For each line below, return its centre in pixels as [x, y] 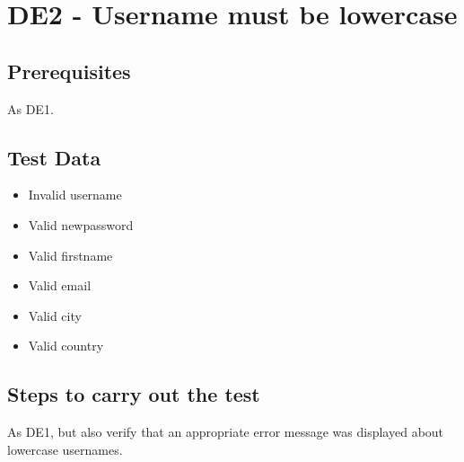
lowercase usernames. [65, 449]
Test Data [54, 157]
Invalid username [75, 195]
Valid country [66, 346]
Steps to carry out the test [134, 394]
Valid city [55, 315]
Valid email [60, 285]
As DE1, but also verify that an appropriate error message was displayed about [226, 432]
